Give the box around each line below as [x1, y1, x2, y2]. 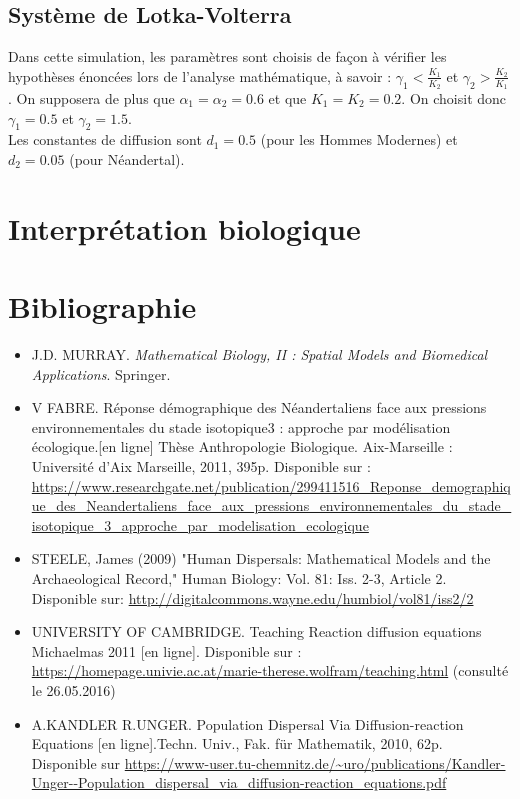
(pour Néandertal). [69, 149, 185, 170]
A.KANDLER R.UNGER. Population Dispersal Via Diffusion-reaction [31, 713, 464, 734]
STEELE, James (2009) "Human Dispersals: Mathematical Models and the [31, 548, 491, 569]
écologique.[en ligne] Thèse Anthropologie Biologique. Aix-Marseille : [31, 436, 453, 457]
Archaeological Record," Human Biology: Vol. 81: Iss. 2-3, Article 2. [31, 568, 447, 589]
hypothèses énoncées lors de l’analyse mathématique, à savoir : [8, 65, 392, 86]
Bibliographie [8, 286, 197, 327]
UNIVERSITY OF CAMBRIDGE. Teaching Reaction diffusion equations [31, 621, 482, 642]
